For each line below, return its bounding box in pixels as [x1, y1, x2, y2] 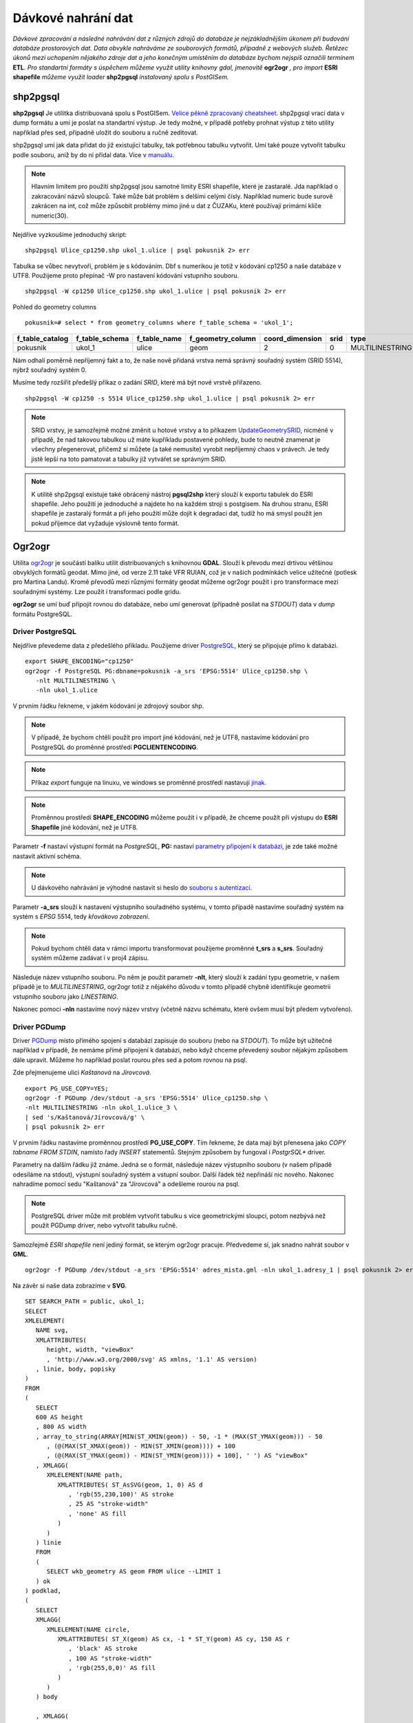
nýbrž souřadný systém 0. [12, 366, 87, 374]
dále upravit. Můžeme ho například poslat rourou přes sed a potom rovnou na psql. [12, 1055, 248, 1064]
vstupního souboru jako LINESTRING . [12, 992, 118, 1001]
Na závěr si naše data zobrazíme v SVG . [12, 1281, 127, 1289]
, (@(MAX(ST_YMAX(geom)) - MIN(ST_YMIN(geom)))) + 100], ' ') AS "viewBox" [46, 1451, 308, 1460]
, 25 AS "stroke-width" [68, 1500, 149, 1508]
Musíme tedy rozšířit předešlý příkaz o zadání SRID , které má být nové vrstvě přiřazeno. [12, 378, 262, 387]
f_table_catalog [17, 334, 69, 343]
